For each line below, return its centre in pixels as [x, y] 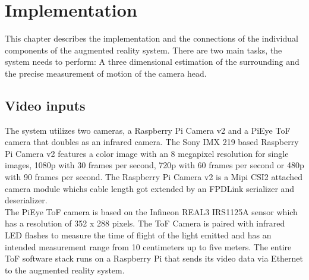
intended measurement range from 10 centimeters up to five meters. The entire [148, 246]
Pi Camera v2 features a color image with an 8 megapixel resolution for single [147, 153]
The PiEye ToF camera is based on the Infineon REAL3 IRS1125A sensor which [151, 211]
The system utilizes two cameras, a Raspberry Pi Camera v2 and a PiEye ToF [148, 130]
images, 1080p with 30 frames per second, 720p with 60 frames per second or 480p [154, 165]
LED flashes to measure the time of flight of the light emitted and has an [138, 235]
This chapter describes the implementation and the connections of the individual [152, 38]
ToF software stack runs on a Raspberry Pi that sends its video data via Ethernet [154, 258]
